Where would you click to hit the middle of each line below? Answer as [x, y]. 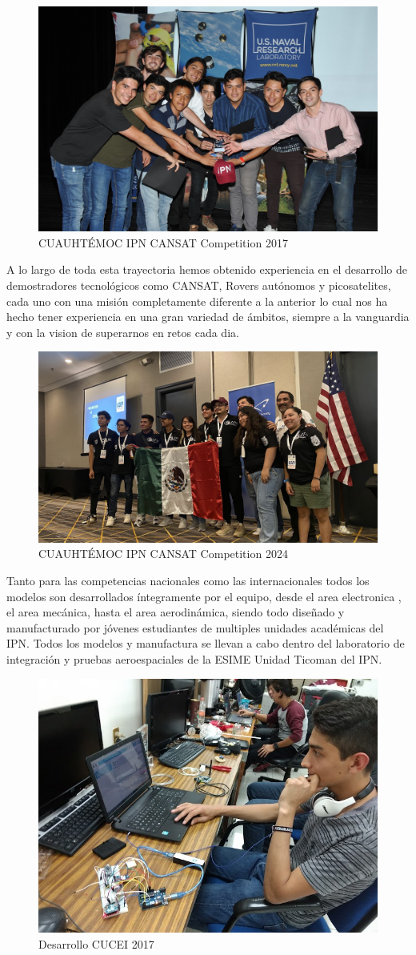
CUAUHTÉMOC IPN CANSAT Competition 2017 [163, 242]
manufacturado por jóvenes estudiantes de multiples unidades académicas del [195, 627]
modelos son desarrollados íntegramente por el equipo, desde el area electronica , [204, 596]
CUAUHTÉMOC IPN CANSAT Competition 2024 [163, 554]
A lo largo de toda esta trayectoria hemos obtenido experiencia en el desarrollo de [207, 269]
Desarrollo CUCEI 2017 [96, 943]
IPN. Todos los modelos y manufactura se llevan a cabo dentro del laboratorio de [206, 643]
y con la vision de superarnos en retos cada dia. [123, 332]
